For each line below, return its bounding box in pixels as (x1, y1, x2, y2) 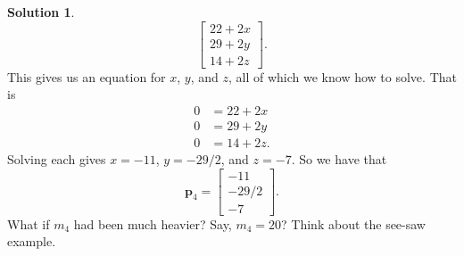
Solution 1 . (7, 3, 75, 21)
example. (7, 232, 56, 251)
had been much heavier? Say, (73, 214, 232, 233)
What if (7, 214, 50, 233)
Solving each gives (7, 149, 106, 168)
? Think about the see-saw (281, 214, 426, 233)
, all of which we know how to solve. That (228, 67, 457, 86)
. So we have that (291, 149, 387, 168)
